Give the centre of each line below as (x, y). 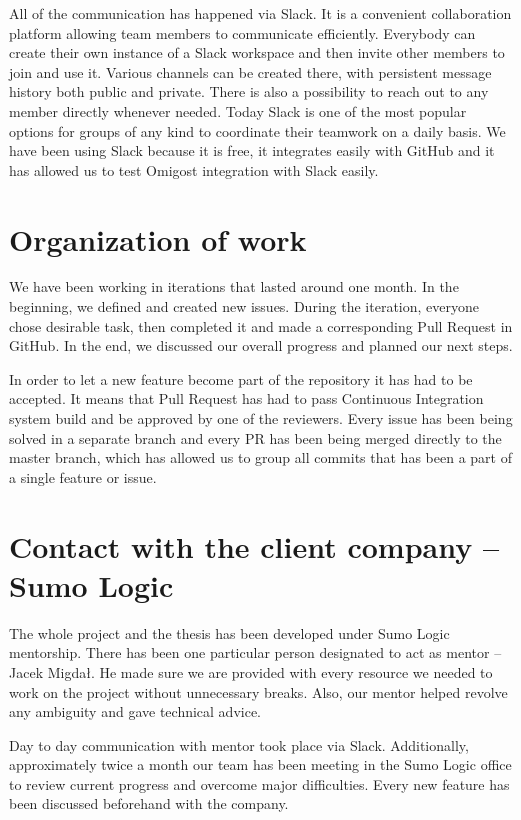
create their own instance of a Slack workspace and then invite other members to (257, 52)
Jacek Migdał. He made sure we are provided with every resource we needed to (251, 671)
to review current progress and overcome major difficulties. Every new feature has (259, 783)
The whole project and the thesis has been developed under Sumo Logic (229, 632)
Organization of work (158, 238)
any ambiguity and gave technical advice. (135, 711)
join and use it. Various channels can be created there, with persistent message (250, 71)
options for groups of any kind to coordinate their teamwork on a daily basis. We (257, 130)
